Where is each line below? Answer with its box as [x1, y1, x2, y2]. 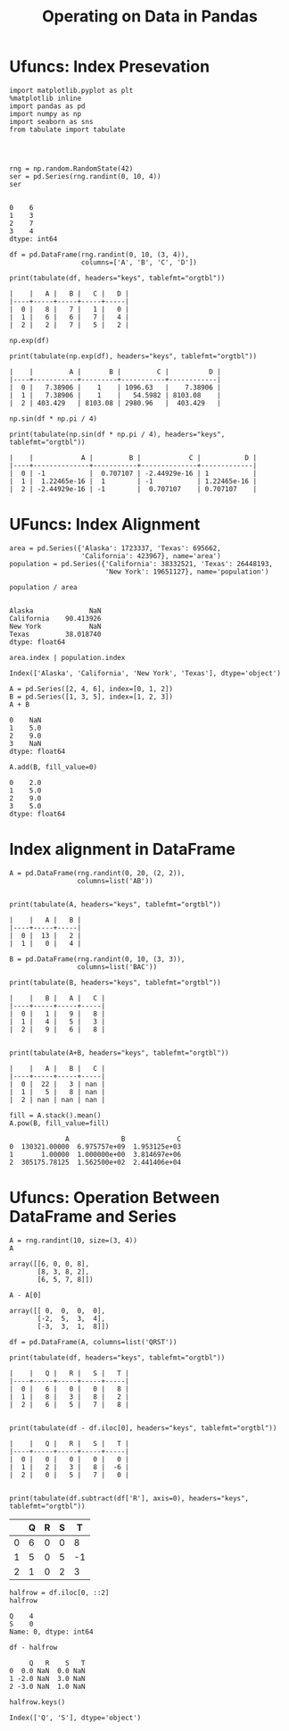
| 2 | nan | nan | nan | [9, 1095, 105, 1104]
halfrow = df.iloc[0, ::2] [9, 1588, 110, 1597]
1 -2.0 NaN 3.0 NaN [9, 1674, 87, 1683]
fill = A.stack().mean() [9, 1110, 102, 1120]
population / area [9, 582, 78, 591]
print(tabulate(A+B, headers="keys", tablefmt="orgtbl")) [9, 1048, 229, 1058]
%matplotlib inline [9, 94, 82, 103]
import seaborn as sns [9, 117, 94, 126]
